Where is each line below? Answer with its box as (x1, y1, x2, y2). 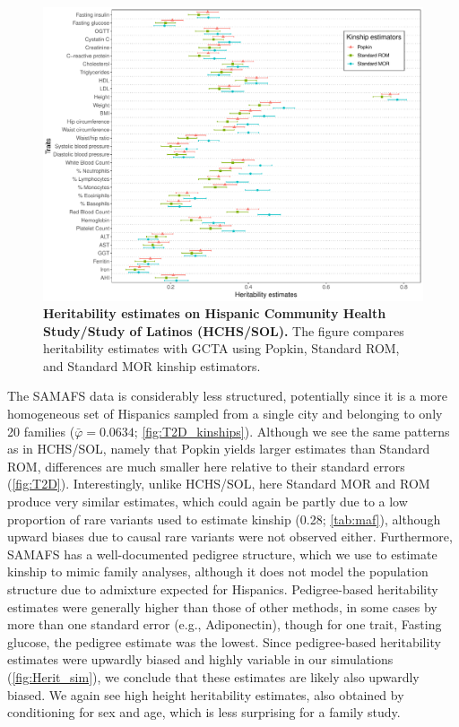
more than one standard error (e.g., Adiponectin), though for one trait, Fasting (7, 615, 442, 634)
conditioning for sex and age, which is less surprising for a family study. (7, 703, 401, 722)
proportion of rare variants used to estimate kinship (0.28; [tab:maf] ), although (7, 509, 441, 528)
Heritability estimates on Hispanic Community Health (43, 304, 386, 323)
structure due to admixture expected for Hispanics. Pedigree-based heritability (7, 580, 438, 599)
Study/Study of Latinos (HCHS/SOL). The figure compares (43, 321, 404, 340)
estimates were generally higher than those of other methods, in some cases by (7, 597, 437, 616)
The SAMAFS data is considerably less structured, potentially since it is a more (7, 386, 447, 405)
